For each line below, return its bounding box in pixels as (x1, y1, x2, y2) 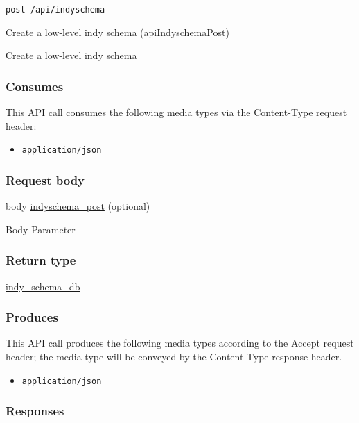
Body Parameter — (6, 222, 89, 236)
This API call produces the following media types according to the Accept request (6, 335, 354, 350)
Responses (6, 402, 64, 420)
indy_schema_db (6, 279, 80, 293)
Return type (6, 251, 76, 269)
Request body (6, 171, 85, 188)
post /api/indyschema (6, 5, 105, 15)
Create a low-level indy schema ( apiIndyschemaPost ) (6, 24, 229, 39)
